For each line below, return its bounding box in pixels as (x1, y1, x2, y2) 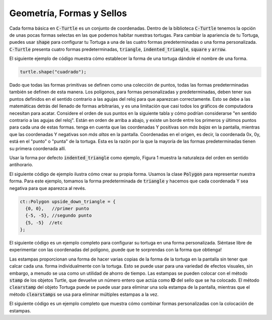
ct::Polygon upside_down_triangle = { (20, 199, 116, 204)
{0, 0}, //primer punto (25, 206, 89, 211)
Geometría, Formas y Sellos (9, 8, 127, 19)
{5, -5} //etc (25, 220, 63, 225)
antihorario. (9, 162, 34, 168)
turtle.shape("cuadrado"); (20, 69, 87, 75)
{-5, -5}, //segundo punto (25, 213, 92, 219)
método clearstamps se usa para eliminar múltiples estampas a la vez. (9, 291, 159, 297)
